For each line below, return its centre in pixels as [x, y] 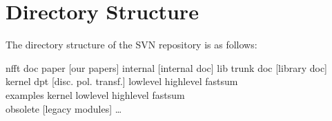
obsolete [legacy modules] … [64, 108]
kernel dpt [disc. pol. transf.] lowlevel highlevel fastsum [122, 81]
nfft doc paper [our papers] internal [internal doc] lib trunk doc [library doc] [166, 67]
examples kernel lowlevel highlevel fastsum [95, 94]
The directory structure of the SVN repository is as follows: [131, 45]
